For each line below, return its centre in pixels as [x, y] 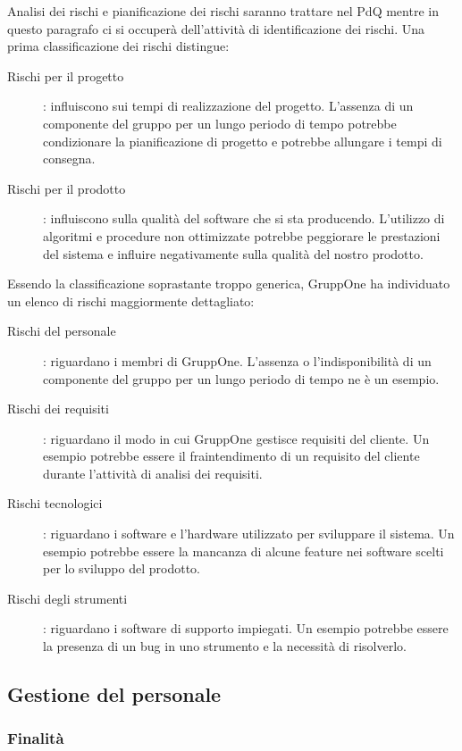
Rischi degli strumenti [67, 598]
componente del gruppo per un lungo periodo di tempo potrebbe [220, 123]
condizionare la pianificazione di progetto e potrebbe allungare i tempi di [243, 141]
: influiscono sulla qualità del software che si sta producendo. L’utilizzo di [244, 218]
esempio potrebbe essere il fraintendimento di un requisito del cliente [231, 456]
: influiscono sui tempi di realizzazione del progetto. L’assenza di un [228, 106]
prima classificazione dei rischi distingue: [118, 46]
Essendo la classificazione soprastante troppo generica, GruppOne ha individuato [229, 284]
